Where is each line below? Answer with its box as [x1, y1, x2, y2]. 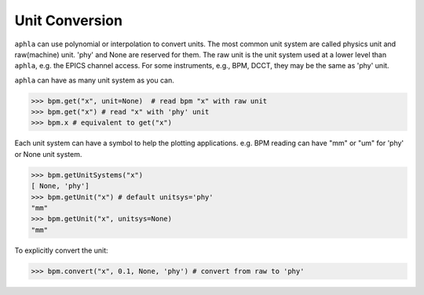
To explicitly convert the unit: [14, 246, 109, 255]
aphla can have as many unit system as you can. [14, 75, 174, 85]
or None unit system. [14, 149, 82, 158]
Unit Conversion [14, 12, 123, 29]
